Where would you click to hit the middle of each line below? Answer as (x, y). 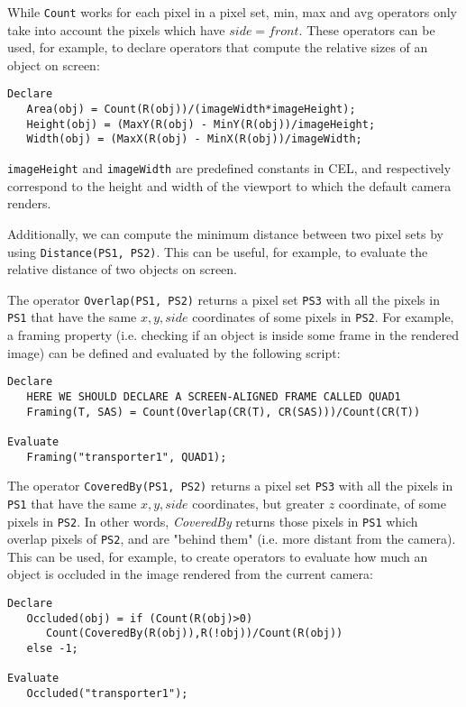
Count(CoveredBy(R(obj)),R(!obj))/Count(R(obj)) (194, 634)
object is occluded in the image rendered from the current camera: (190, 574)
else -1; (52, 648)
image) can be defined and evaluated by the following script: (174, 352)
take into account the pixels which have (116, 29)
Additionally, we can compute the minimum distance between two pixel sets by (225, 233)
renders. (29, 203)
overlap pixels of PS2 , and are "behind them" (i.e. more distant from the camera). (232, 539)
